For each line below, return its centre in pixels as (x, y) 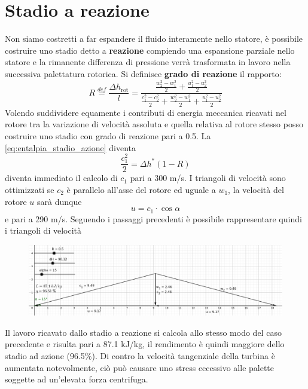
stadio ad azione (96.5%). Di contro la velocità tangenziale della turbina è (140, 356)
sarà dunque (59, 201)
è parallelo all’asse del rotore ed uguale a (141, 190)
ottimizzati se (30, 190)
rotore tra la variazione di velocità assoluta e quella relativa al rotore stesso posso (154, 124)
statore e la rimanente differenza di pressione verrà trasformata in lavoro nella (148, 62)
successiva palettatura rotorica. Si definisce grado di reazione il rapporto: (143, 73)
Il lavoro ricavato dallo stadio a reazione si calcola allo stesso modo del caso (143, 332)
